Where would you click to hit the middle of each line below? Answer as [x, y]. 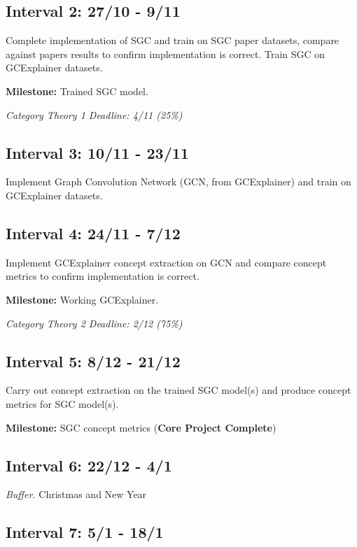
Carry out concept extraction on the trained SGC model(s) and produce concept [178, 390]
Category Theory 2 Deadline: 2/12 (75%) [94, 323]
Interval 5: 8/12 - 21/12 [93, 361]
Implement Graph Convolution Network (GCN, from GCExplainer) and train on [178, 182]
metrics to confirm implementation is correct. [103, 276]
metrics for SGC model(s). [62, 403]
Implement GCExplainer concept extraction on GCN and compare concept [166, 262]
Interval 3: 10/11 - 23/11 [97, 152]
